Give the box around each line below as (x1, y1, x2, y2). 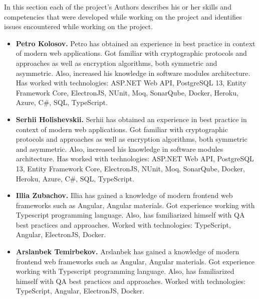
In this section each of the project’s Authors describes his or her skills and (4, 2, 231, 12)
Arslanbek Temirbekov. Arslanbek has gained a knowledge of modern (16, 246, 239, 257)
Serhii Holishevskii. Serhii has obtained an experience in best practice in (16, 114, 247, 124)
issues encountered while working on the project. (4, 21, 153, 32)
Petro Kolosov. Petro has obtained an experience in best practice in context (16, 38, 255, 48)
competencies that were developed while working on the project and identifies (4, 11, 242, 22)
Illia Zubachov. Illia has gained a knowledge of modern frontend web (16, 190, 233, 201)
